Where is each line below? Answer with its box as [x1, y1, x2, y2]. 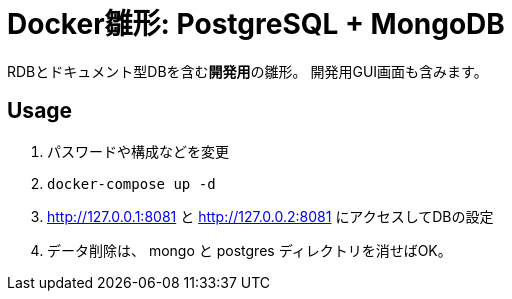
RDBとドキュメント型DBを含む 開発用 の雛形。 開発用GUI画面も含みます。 [7, 62, 488, 80]
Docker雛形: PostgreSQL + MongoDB [7, 7, 505, 41]
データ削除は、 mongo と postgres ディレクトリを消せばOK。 [47, 241, 452, 259]
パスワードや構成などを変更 [47, 142, 229, 160]
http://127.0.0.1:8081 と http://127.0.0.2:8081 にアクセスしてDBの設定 [47, 207, 494, 225]
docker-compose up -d [47, 175, 216, 192]
